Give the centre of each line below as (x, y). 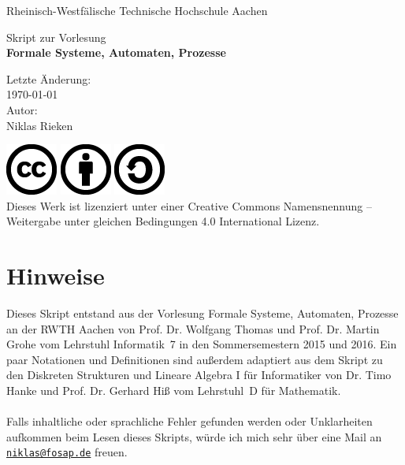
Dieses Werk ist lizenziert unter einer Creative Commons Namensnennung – (189, 205)
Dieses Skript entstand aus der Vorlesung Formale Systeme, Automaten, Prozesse (202, 313)
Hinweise (56, 275)
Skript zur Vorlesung (56, 37)
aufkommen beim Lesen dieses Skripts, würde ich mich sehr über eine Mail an (194, 436)
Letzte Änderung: (49, 78)
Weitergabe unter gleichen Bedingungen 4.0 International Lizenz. (163, 221)
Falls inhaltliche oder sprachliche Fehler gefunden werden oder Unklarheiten (189, 421)
